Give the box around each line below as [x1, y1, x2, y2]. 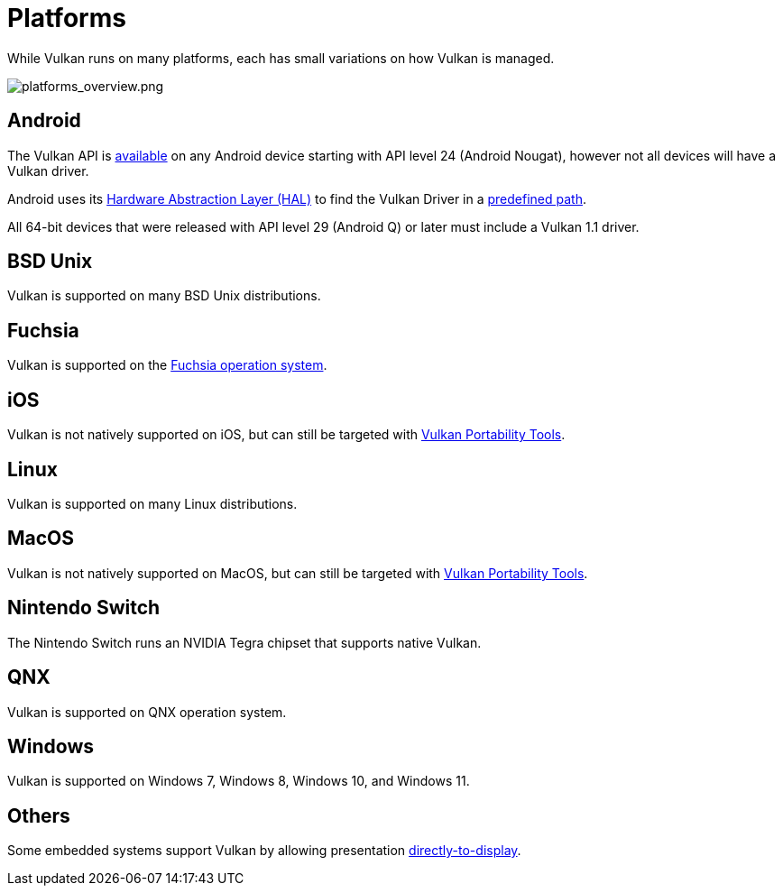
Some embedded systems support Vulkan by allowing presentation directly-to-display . [7, 842, 521, 859]
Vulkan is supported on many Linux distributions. [7, 495, 298, 511]
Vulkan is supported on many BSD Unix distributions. [7, 288, 321, 304]
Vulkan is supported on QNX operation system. [7, 704, 287, 720]
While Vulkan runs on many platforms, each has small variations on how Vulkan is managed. [7, 50, 555, 66]
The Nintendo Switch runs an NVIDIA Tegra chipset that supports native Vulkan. [7, 634, 482, 650]
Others [7, 804, 70, 827]
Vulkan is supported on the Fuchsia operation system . [7, 357, 327, 373]
